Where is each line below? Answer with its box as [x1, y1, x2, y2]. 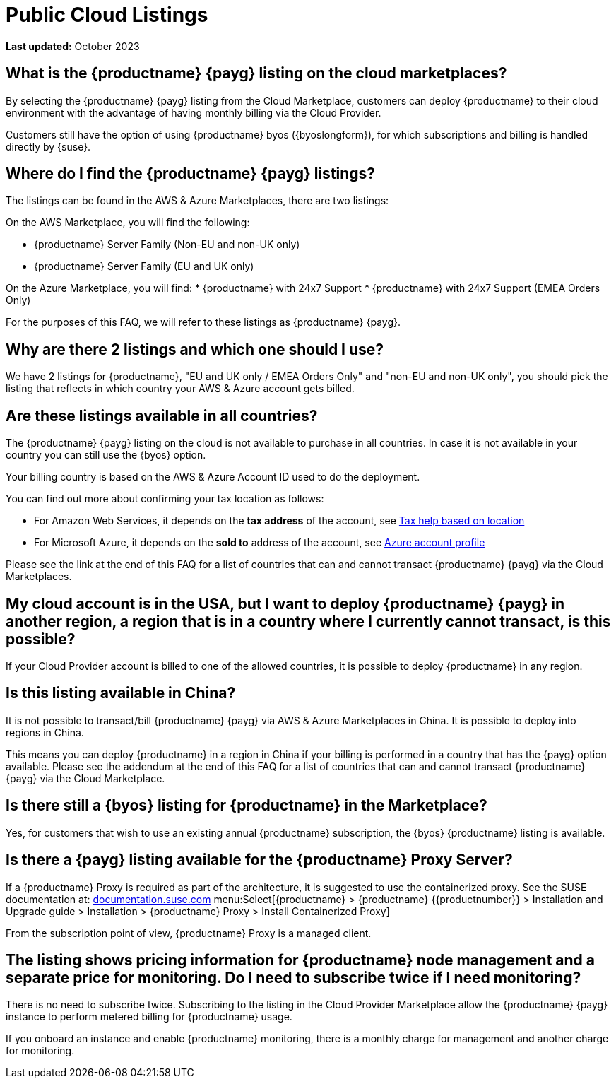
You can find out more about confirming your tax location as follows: [6, 493, 324, 505]
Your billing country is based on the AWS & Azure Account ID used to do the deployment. [6, 471, 420, 483]
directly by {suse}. [6, 140, 91, 153]
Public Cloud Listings [6, 3, 208, 27]
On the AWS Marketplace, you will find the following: [6, 216, 250, 229]
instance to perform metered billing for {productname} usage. [6, 1011, 292, 1023]
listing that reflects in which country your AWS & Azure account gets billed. [6, 382, 355, 395]
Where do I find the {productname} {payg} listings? [6, 165, 376, 183]
